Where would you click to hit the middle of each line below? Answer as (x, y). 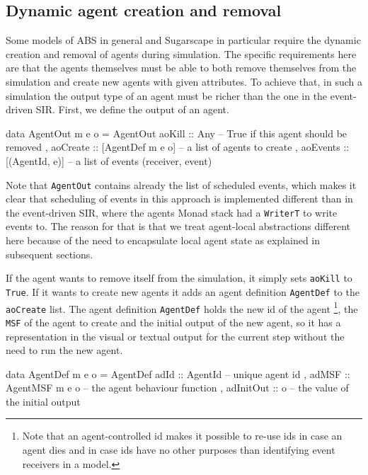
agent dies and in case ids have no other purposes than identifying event (179, 450)
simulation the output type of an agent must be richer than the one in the (167, 95)
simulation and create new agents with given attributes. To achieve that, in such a (184, 81)
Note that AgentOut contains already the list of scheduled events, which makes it (181, 184)
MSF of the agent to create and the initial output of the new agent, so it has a (173, 322)
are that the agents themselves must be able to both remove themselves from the (181, 68)
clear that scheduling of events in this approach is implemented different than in (179, 199)
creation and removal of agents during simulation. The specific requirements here (181, 53)
